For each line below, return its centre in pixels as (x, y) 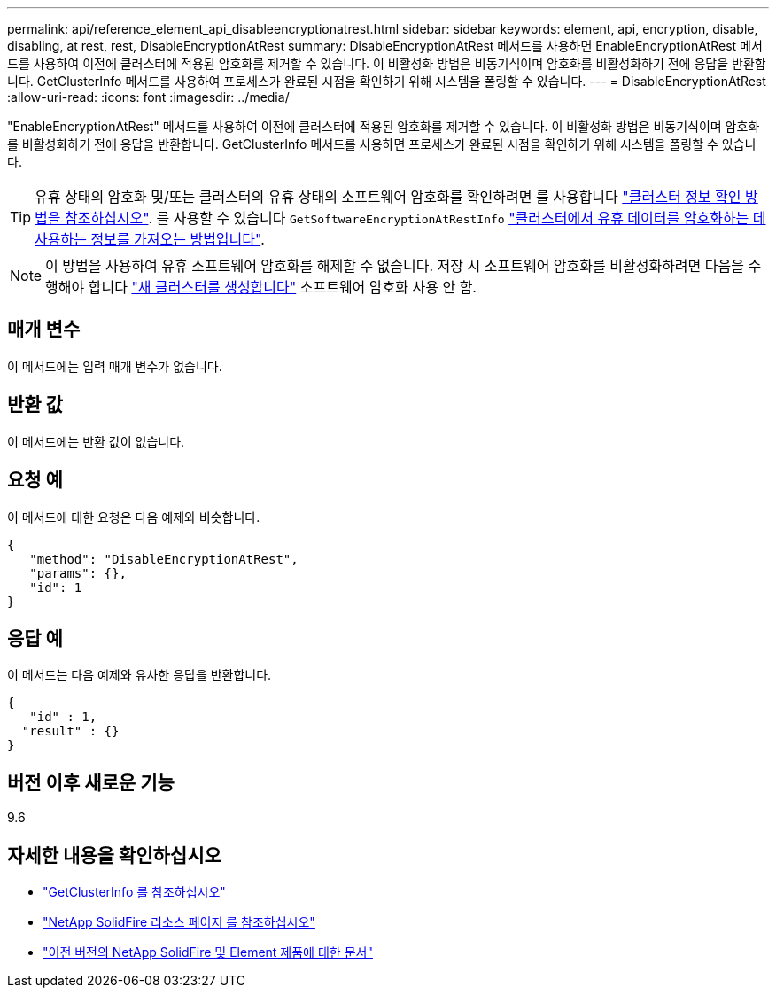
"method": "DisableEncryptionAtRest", (164, 559)
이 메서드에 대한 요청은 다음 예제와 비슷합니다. (134, 517)
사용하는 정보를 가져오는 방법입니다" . (150, 239)
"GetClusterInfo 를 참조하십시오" (134, 892)
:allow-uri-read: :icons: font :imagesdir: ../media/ (148, 97)
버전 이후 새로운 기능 (91, 782)
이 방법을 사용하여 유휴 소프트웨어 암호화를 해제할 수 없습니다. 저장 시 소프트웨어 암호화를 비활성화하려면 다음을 (395, 266)
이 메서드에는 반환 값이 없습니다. (96, 441)
